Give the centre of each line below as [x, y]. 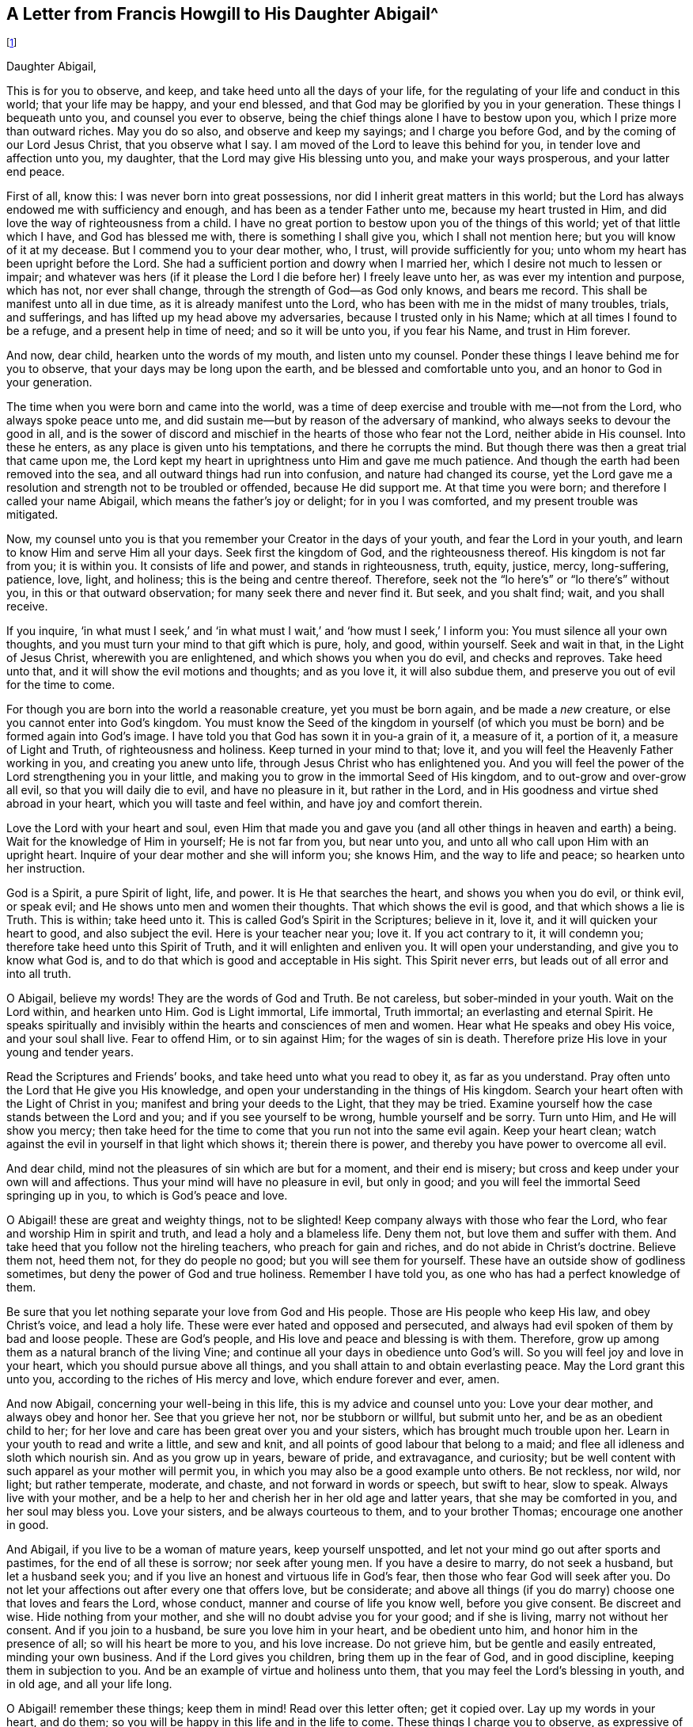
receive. [27, 607]
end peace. [36, 172]
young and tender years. [70, 1052]
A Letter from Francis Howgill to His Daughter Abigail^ [223, 14]
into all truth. [39, 974]
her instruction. [46, 869]
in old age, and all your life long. [89, 1684]
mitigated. [32, 515]
